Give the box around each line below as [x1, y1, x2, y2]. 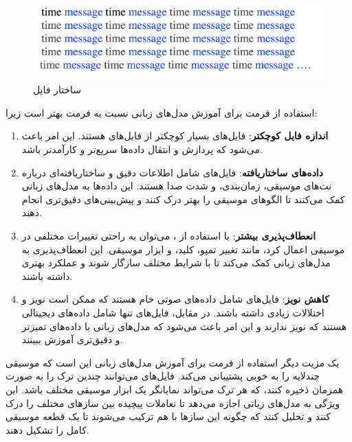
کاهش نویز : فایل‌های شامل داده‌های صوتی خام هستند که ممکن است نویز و [21, 292, 329, 306]
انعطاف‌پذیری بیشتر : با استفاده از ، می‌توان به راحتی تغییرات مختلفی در [21, 229, 316, 243]
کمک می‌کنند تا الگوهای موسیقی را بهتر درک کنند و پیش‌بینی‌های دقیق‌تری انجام [21, 191, 345, 206]
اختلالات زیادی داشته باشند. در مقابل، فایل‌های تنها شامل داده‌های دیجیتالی [21, 305, 324, 319]
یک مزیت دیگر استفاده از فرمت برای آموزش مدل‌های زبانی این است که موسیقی [5, 355, 340, 369]
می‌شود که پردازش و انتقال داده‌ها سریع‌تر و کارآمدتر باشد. [21, 142, 263, 156]
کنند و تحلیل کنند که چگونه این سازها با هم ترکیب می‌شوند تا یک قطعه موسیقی [5, 409, 331, 423]
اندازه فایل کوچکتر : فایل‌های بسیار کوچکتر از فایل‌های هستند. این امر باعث [21, 128, 329, 143]
